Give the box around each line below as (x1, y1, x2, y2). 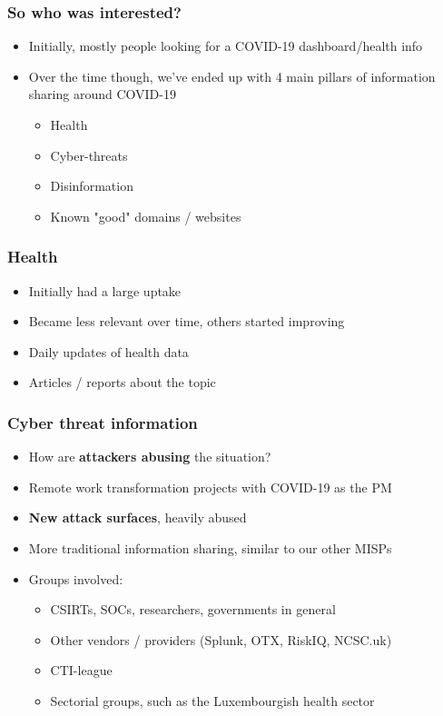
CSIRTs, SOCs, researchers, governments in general (50, 600, 336, 619)
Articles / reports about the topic (28, 373, 216, 392)
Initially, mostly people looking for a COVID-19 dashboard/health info (28, 36, 423, 55)
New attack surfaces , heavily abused (28, 508, 247, 527)
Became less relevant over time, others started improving (28, 312, 345, 331)
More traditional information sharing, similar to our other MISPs (28, 538, 392, 557)
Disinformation (50, 176, 133, 195)
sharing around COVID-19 (28, 85, 176, 104)
